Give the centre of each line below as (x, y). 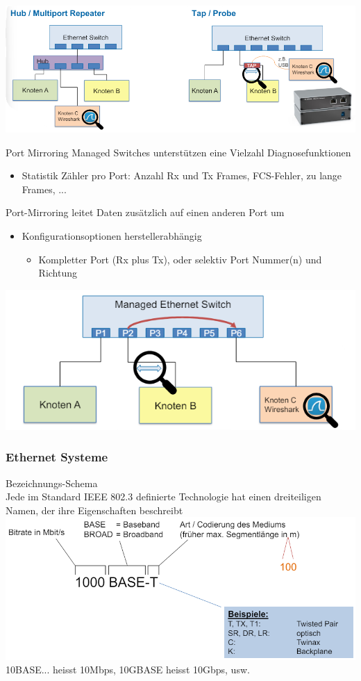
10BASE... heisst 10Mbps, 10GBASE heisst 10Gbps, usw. (128, 670)
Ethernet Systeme (57, 457)
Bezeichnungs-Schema (52, 483)
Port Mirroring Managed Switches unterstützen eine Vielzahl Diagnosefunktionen (178, 152)
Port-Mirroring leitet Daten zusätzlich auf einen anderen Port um (145, 212)
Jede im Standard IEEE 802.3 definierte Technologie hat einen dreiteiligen (163, 497)
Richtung (58, 273)
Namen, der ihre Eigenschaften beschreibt (94, 510)
